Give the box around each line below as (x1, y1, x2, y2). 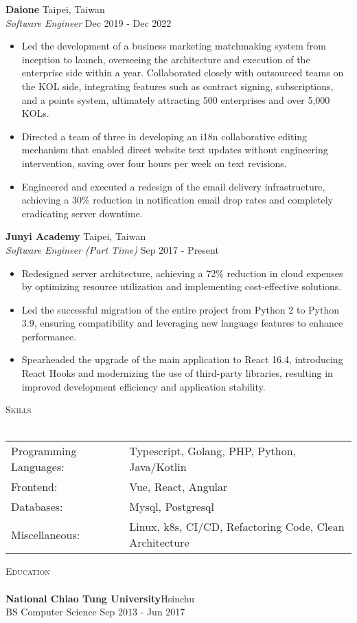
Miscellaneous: (11, 526, 80, 543)
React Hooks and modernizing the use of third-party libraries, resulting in (21, 366, 333, 380)
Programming (11, 443, 77, 459)
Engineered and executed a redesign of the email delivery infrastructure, (21, 179, 325, 193)
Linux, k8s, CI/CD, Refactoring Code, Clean (129, 518, 345, 535)
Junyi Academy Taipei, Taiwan (5, 229, 146, 243)
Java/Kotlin (129, 459, 187, 475)
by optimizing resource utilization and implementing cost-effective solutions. (21, 279, 342, 294)
